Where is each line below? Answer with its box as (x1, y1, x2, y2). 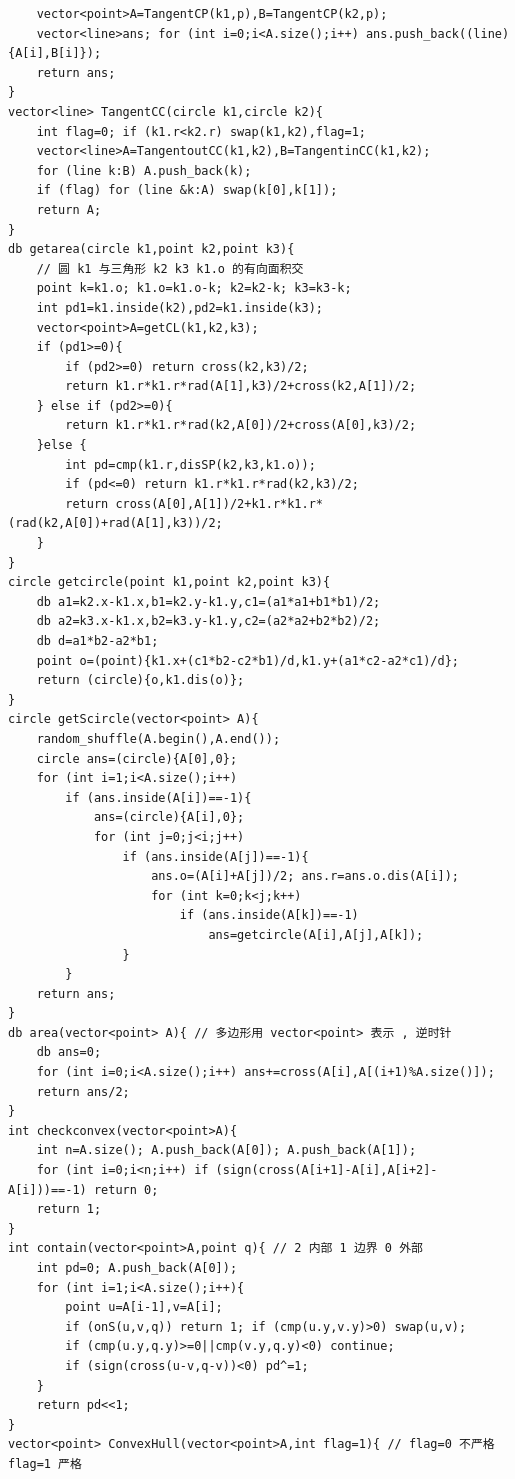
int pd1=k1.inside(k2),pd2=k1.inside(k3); (36, 300, 323, 315)
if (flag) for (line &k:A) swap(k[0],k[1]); (36, 183, 338, 198)
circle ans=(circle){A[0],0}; (36, 751, 238, 766)
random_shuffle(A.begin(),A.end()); (36, 731, 281, 746)
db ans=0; (36, 1045, 102, 1060)
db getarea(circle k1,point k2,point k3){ (8, 242, 295, 257)
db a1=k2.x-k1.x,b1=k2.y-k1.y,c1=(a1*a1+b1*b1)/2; (36, 594, 381, 609)
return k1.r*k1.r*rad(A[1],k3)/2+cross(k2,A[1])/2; (65, 379, 417, 394)
